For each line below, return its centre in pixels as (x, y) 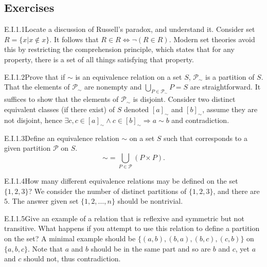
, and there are (236, 191)
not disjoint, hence (33, 120)
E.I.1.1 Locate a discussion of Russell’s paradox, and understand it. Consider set (130, 29)
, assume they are (230, 109)
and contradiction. (200, 120)
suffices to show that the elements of (61, 99)
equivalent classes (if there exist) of (59, 109)
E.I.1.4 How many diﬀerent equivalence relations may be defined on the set (121, 181)
